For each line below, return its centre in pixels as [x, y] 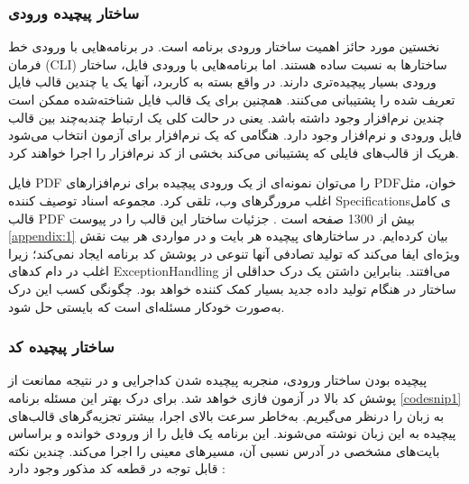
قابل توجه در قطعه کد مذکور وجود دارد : [117, 468]
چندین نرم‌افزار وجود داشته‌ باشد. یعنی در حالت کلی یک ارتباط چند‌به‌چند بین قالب [226, 117]
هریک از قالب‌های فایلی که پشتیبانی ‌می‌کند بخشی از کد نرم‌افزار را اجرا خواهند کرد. [234, 152]
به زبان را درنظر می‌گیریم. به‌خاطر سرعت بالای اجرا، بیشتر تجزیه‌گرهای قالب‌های [226, 415]
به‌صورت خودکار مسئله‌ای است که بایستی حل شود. [147, 306]
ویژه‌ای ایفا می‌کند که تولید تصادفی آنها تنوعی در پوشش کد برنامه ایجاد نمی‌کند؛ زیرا [234, 253]
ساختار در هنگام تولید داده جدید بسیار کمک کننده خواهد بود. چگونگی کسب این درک [232, 288]
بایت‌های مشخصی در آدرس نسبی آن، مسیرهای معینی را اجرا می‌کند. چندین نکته [224, 450]
